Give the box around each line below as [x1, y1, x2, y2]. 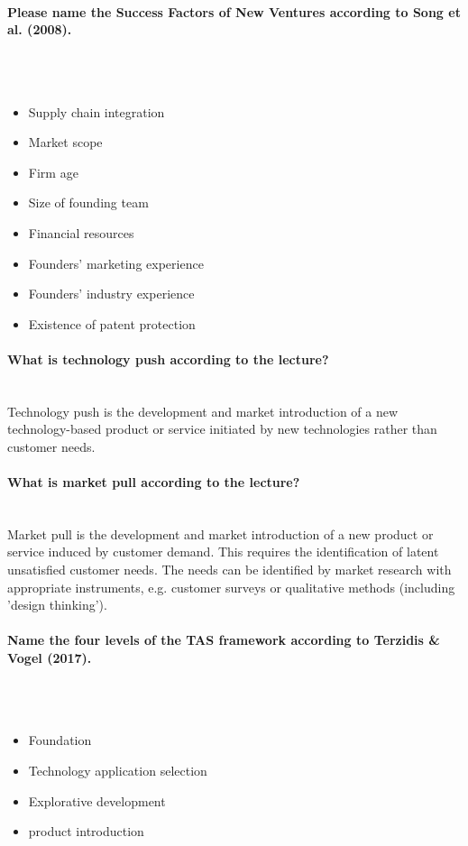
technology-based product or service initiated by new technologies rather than [7, 419, 437, 438]
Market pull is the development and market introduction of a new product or [7, 524, 434, 543]
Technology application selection [28, 761, 207, 780]
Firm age [28, 162, 78, 181]
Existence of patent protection [28, 314, 196, 333]
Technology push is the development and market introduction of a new [7, 401, 399, 420]
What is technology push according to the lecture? [7, 349, 329, 368]
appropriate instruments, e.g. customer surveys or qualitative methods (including [7, 577, 455, 596]
